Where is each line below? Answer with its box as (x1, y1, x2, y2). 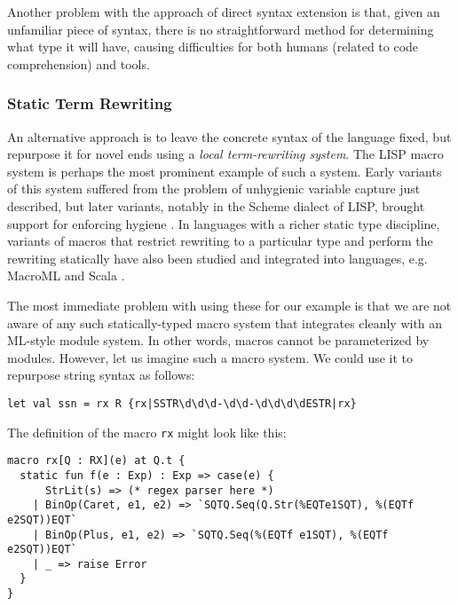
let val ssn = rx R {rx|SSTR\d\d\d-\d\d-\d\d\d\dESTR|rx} (7, 397, 357, 410)
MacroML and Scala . (7, 266, 125, 285)
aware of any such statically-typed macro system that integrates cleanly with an (7, 313, 443, 332)
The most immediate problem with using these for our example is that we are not (7, 295, 452, 314)
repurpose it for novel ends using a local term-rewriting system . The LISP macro (7, 145, 444, 163)
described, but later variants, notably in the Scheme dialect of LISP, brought (7, 196, 425, 215)
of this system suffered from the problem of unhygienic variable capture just (7, 179, 421, 198)
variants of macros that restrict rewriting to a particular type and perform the (7, 232, 433, 250)
